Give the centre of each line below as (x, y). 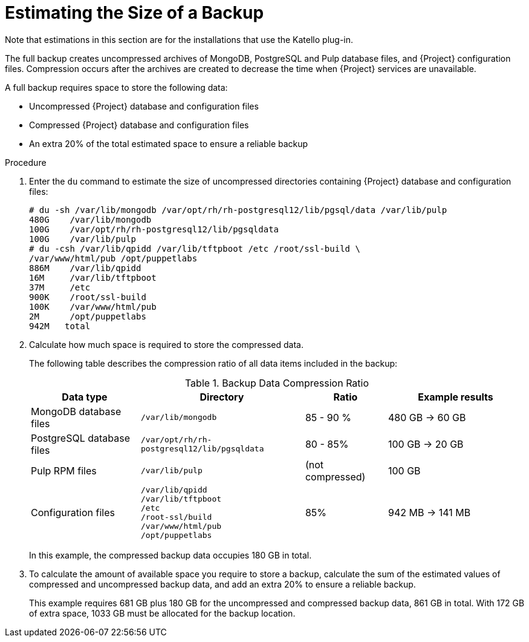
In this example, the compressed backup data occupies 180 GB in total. (170, 555)
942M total (60, 326)
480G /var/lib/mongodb (90, 219)
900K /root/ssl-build (88, 297)
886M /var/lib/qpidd (85, 268)
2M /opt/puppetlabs (88, 316)
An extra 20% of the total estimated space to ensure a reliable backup (169, 143)
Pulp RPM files (64, 470)
